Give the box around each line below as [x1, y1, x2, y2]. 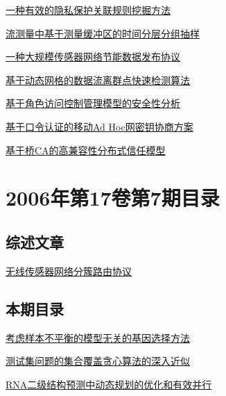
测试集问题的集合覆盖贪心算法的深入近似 [6, 354, 190, 368]
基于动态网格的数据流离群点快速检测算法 [6, 72, 190, 87]
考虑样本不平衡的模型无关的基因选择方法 [6, 330, 190, 345]
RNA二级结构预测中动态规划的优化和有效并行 [6, 377, 212, 391]
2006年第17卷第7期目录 [6, 183, 220, 212]
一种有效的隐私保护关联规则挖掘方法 [6, 3, 171, 17]
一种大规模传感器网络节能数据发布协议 [6, 49, 180, 64]
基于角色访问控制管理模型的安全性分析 [6, 96, 180, 110]
